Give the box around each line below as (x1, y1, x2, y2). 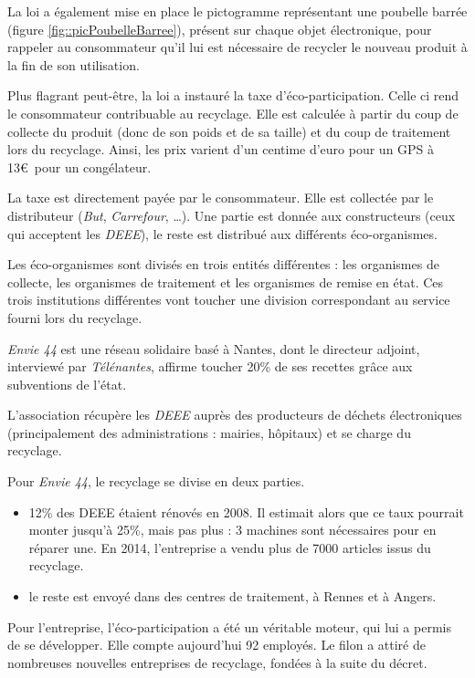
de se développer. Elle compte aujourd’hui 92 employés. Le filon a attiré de (7, 635, 426, 654)
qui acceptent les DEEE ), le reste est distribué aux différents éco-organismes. (7, 224, 438, 243)
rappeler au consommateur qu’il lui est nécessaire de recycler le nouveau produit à (7, 37, 468, 57)
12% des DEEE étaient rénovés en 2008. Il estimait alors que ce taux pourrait (28, 502, 464, 521)
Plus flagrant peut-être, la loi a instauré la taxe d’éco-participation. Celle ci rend (7, 86, 459, 105)
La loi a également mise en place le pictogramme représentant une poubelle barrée (7, 2, 468, 20)
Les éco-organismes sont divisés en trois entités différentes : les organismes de (7, 255, 439, 274)
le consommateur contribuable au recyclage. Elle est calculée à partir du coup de (7, 103, 459, 122)
